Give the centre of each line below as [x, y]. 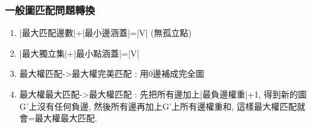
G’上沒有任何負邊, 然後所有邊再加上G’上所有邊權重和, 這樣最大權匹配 [158, 106]
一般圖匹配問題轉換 [50, 9]
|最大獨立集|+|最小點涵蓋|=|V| [79, 53]
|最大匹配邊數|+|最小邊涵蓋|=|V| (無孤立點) [105, 33]
